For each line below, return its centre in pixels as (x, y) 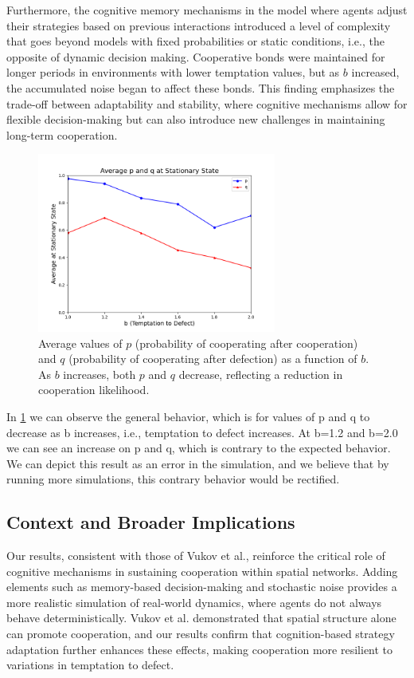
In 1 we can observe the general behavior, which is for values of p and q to (188, 416)
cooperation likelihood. (94, 390)
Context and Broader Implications (151, 522)
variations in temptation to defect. (90, 665)
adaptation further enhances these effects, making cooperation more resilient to (200, 649)
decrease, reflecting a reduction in (261, 374)
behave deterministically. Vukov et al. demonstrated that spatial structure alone (201, 618)
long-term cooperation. (62, 134)
